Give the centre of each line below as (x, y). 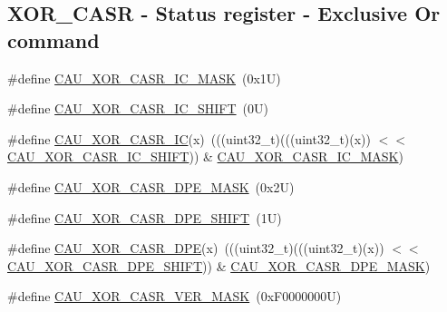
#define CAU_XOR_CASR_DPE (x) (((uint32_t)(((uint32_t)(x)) (196, 248)
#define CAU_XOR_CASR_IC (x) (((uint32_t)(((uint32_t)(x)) (189, 138)
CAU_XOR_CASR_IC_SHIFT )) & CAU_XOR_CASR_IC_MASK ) (205, 156)
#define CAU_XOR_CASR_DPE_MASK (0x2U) (151, 186)
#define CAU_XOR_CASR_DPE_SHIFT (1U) (145, 217)
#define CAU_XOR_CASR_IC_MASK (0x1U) (144, 78)
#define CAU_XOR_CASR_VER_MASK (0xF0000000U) (175, 296)
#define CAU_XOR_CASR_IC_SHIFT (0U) (138, 108)
